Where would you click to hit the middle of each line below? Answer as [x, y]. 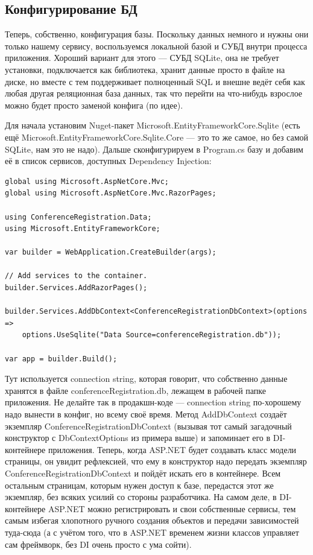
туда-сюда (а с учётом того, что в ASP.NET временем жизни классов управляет [152, 532]
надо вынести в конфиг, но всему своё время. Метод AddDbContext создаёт [146, 414]
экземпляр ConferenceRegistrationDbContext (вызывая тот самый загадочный [148, 426]
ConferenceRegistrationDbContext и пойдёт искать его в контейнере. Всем [143, 473]
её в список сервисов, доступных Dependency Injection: [108, 161]
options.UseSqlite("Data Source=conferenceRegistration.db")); [152, 335]
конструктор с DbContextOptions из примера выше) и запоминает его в [138, 438]
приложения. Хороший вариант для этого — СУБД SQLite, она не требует [142, 58]
